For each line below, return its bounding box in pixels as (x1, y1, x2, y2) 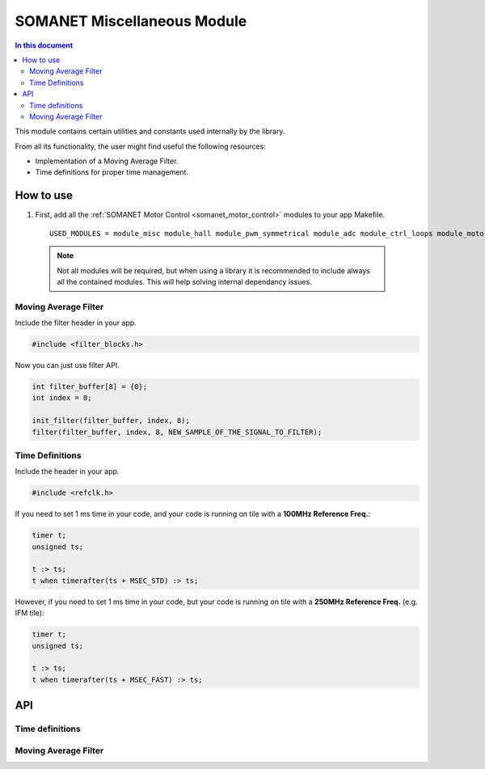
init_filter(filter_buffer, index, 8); (32, 416, 190, 425)
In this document (15, 40, 74, 50)
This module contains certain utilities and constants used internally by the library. (15, 126, 285, 137)
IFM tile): (15, 608, 44, 618)
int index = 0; (32, 393, 92, 403)
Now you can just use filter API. (15, 361, 120, 370)
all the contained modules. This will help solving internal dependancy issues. (57, 277, 312, 286)
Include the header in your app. (15, 467, 120, 476)
